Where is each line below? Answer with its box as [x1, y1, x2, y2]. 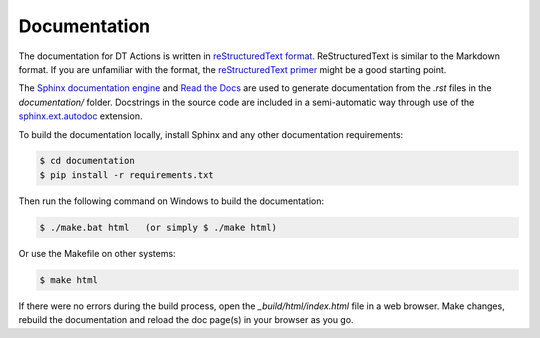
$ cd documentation [39, 155, 135, 167]
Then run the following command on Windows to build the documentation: [18, 195, 325, 207]
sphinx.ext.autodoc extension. [18, 110, 143, 122]
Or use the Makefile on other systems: [18, 247, 176, 259]
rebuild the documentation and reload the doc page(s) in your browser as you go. [18, 314, 354, 326]
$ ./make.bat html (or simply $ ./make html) [39, 221, 277, 233]
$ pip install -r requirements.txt [39, 169, 214, 180]
